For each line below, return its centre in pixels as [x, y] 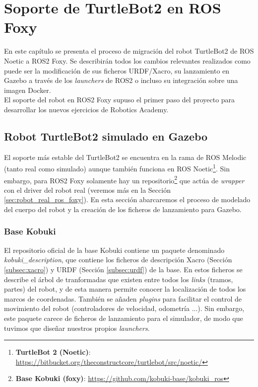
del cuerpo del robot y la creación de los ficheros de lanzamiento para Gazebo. [123, 209]
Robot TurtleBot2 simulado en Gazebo [106, 136]
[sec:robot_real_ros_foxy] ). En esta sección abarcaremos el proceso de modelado [127, 199]
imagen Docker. [28, 90]
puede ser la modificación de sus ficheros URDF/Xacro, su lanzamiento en [117, 70]
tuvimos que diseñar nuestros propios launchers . [77, 328]
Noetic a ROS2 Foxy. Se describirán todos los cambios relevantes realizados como [127, 60]
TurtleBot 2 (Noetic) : [53, 352]
